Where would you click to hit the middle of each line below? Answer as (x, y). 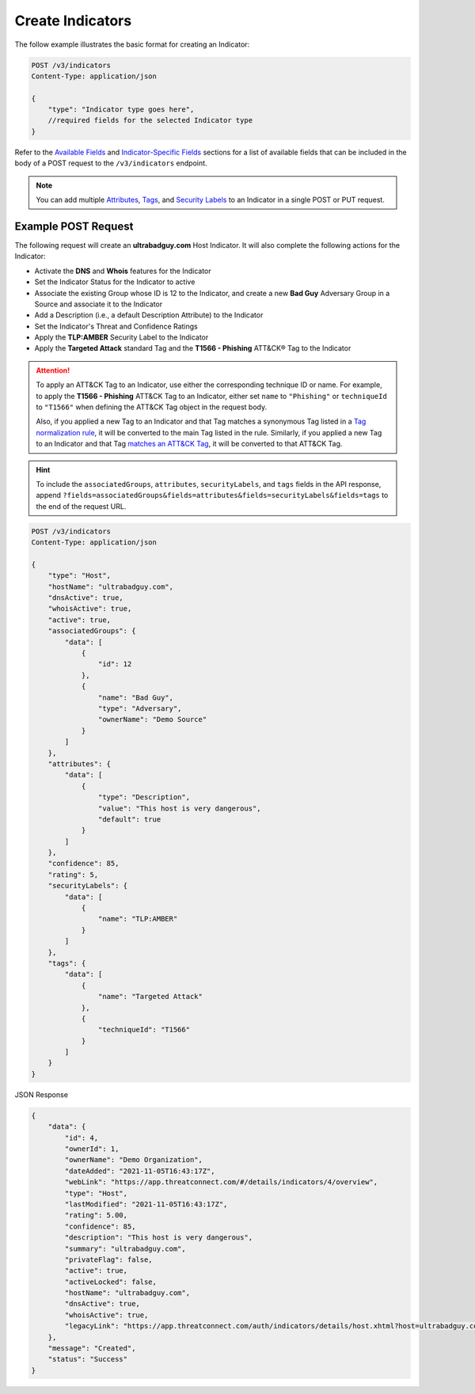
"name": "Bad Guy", (136, 697)
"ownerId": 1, (92, 1149)
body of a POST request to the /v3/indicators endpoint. (111, 163)
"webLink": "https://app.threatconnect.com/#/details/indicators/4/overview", (221, 1182)
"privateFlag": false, (109, 1259)
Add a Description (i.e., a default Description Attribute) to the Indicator (149, 315)
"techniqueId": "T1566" (144, 1030)
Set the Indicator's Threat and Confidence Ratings (116, 326)
